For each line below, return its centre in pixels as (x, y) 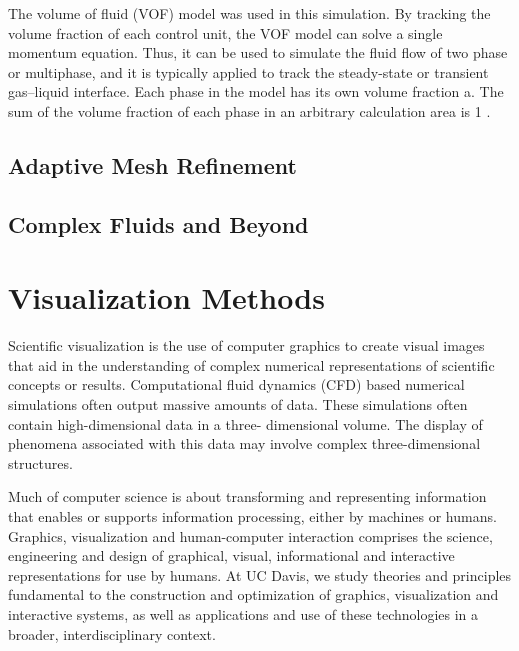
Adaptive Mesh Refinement (152, 164)
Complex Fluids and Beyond (158, 223)
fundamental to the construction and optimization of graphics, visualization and (253, 594)
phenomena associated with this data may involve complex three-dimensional (244, 443)
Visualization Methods (166, 297)
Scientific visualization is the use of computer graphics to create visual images (246, 345)
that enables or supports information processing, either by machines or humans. (252, 516)
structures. (40, 462)
